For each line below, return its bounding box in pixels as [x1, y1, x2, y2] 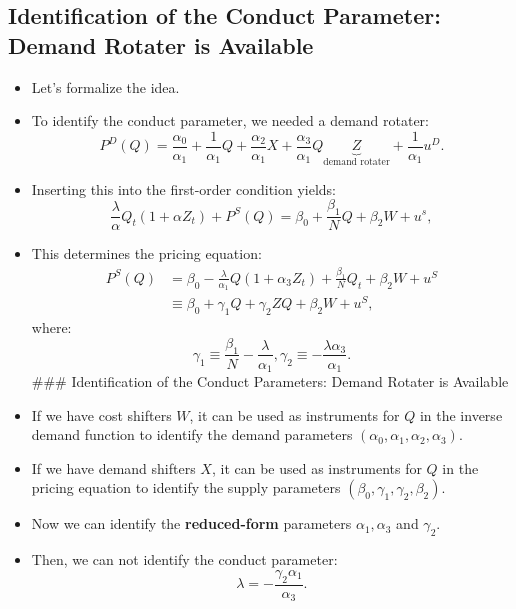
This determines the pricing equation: [31, 243, 262, 264]
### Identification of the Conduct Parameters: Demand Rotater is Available [31, 371, 509, 392]
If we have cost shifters [31, 404, 172, 425]
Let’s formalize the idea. [31, 76, 180, 97]
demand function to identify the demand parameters [31, 424, 353, 445]
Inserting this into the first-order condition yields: [31, 178, 337, 199]
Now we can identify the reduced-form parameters [31, 513, 352, 534]
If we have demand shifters [31, 457, 196, 478]
